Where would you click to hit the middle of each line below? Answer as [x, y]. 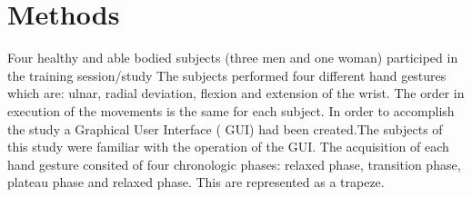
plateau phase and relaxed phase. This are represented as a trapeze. [196, 182]
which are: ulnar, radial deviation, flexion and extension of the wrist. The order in [236, 93]
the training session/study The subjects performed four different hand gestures [227, 75]
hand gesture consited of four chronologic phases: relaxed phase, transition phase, [234, 164]
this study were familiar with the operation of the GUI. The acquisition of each [228, 147]
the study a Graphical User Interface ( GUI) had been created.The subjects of [225, 128]
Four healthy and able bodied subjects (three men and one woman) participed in [233, 58]
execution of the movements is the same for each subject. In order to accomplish [231, 110]
